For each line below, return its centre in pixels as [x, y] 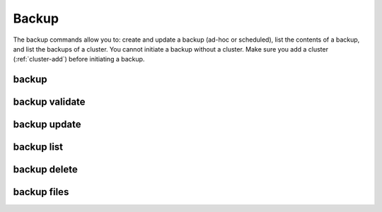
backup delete [45, 170]
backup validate [49, 102]
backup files [41, 192]
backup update [47, 125]
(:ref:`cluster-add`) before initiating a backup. [79, 59]
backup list [38, 147]
